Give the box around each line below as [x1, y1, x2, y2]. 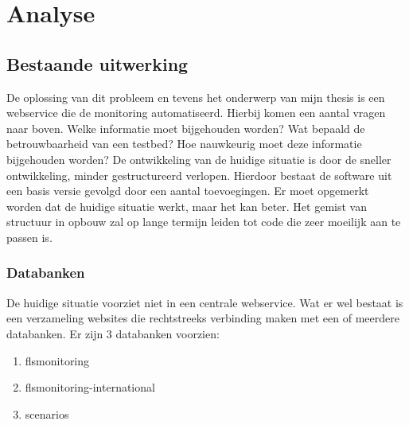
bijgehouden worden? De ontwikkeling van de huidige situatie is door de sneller [6, 150, 391, 167]
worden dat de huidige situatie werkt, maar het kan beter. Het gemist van [6, 197, 367, 214]
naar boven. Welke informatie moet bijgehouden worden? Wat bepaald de [6, 119, 365, 136]
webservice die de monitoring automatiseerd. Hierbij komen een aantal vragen [6, 104, 386, 121]
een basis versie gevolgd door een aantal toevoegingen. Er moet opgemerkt [6, 182, 369, 199]
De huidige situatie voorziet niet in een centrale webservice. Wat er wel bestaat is [6, 294, 403, 310]
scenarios [25, 405, 69, 422]
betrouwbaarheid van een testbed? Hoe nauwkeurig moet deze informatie [6, 135, 362, 152]
